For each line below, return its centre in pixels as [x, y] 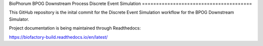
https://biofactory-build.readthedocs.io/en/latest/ [58, 37]
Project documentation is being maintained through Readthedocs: [75, 28]
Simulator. [19, 19]
